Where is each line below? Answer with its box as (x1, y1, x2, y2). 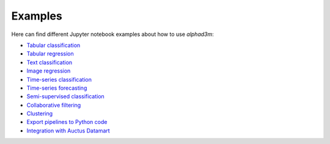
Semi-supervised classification (26, 93, 105, 100)
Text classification (26, 59, 73, 66)
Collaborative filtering (26, 101, 81, 109)
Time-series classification (26, 76, 92, 83)
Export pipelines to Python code (26, 118, 108, 126)
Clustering (26, 110, 53, 117)
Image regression (26, 67, 71, 74)
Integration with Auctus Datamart (26, 127, 110, 134)
